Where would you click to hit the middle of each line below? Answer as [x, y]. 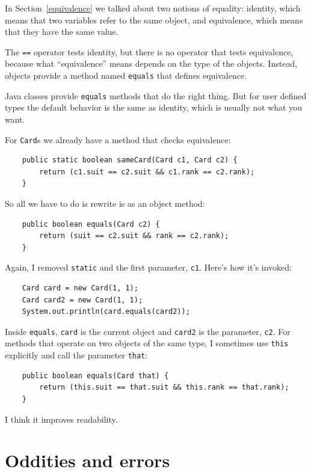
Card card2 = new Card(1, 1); [82, 300]
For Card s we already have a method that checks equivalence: [118, 139]
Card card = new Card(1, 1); [80, 288]
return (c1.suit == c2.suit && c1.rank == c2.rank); [147, 172]
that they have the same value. [62, 32]
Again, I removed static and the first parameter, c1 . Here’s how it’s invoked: [148, 267]
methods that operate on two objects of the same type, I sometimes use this [147, 343]
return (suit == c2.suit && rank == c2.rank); [134, 236]
